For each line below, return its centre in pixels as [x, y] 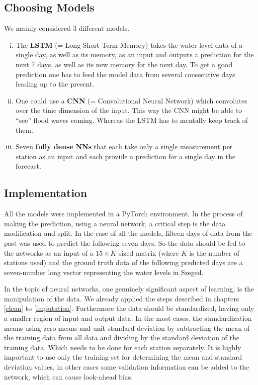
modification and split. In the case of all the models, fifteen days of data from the [128, 233]
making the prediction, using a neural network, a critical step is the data [115, 223]
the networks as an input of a [49, 252]
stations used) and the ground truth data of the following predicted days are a [124, 262]
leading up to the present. [55, 84]
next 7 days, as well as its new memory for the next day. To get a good [124, 64]
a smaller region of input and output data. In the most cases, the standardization [128, 318]
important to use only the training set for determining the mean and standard [123, 357]
